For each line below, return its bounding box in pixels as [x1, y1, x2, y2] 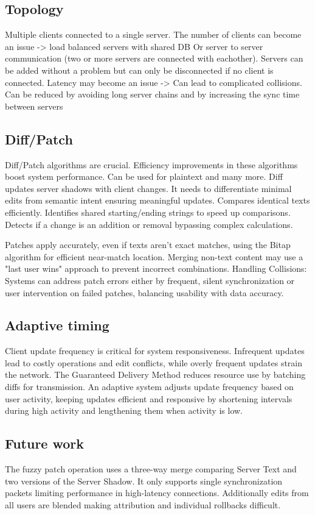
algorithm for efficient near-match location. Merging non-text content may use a [5, 250, 303, 263]
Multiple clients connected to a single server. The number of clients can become [5, 28, 302, 41]
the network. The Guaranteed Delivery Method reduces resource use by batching [5, 368, 306, 381]
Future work [5, 434, 85, 453]
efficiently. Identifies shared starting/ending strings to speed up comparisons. [5, 205, 291, 218]
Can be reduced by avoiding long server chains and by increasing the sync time [5, 88, 300, 101]
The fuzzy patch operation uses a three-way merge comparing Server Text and [5, 463, 297, 475]
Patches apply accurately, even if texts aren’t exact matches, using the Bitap [5, 238, 291, 251]
